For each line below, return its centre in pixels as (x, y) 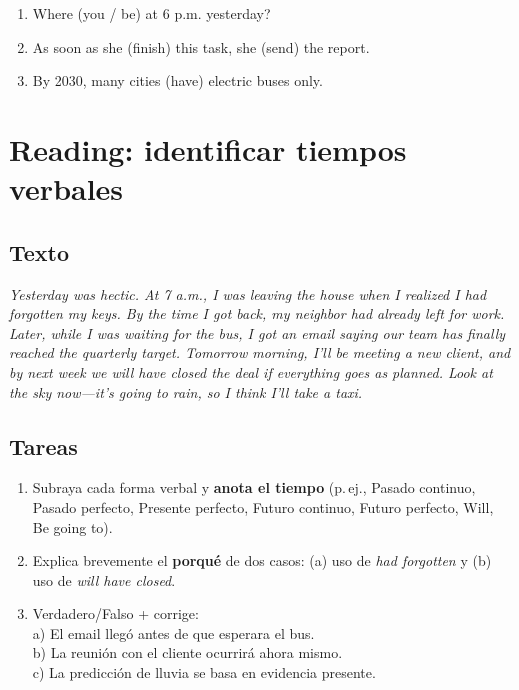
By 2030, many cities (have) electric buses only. (177, 80)
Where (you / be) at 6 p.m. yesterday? (151, 13)
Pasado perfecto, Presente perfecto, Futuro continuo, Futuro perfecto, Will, (263, 506)
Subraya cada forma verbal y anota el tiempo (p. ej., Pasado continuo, (254, 487)
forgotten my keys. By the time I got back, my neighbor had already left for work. (257, 313)
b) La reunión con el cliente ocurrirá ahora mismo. (187, 652)
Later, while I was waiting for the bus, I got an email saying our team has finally (257, 332)
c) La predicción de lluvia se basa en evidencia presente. (204, 672)
